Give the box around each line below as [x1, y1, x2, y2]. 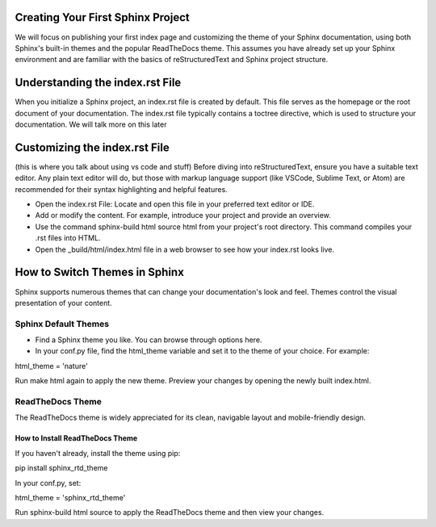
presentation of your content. [15, 298, 112, 307]
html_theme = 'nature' [15, 361, 88, 370]
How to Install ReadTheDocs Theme [15, 433, 138, 443]
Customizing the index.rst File [15, 140, 170, 154]
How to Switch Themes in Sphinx [15, 266, 185, 279]
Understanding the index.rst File [15, 76, 182, 90]
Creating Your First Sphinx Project [15, 10, 190, 24]
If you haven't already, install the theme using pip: [15, 448, 181, 458]
